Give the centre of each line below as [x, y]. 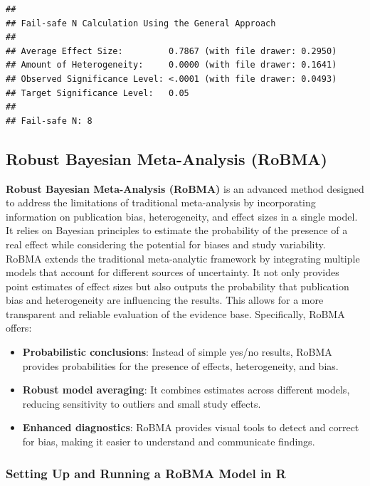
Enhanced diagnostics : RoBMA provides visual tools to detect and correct [191, 427]
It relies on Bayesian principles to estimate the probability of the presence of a [177, 230]
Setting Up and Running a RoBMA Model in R [146, 473]
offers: [19, 328]
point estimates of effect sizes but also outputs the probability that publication [178, 286]
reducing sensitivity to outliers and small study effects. [142, 403]
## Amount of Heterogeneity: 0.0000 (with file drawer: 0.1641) [171, 65]
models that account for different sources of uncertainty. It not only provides [173, 272]
